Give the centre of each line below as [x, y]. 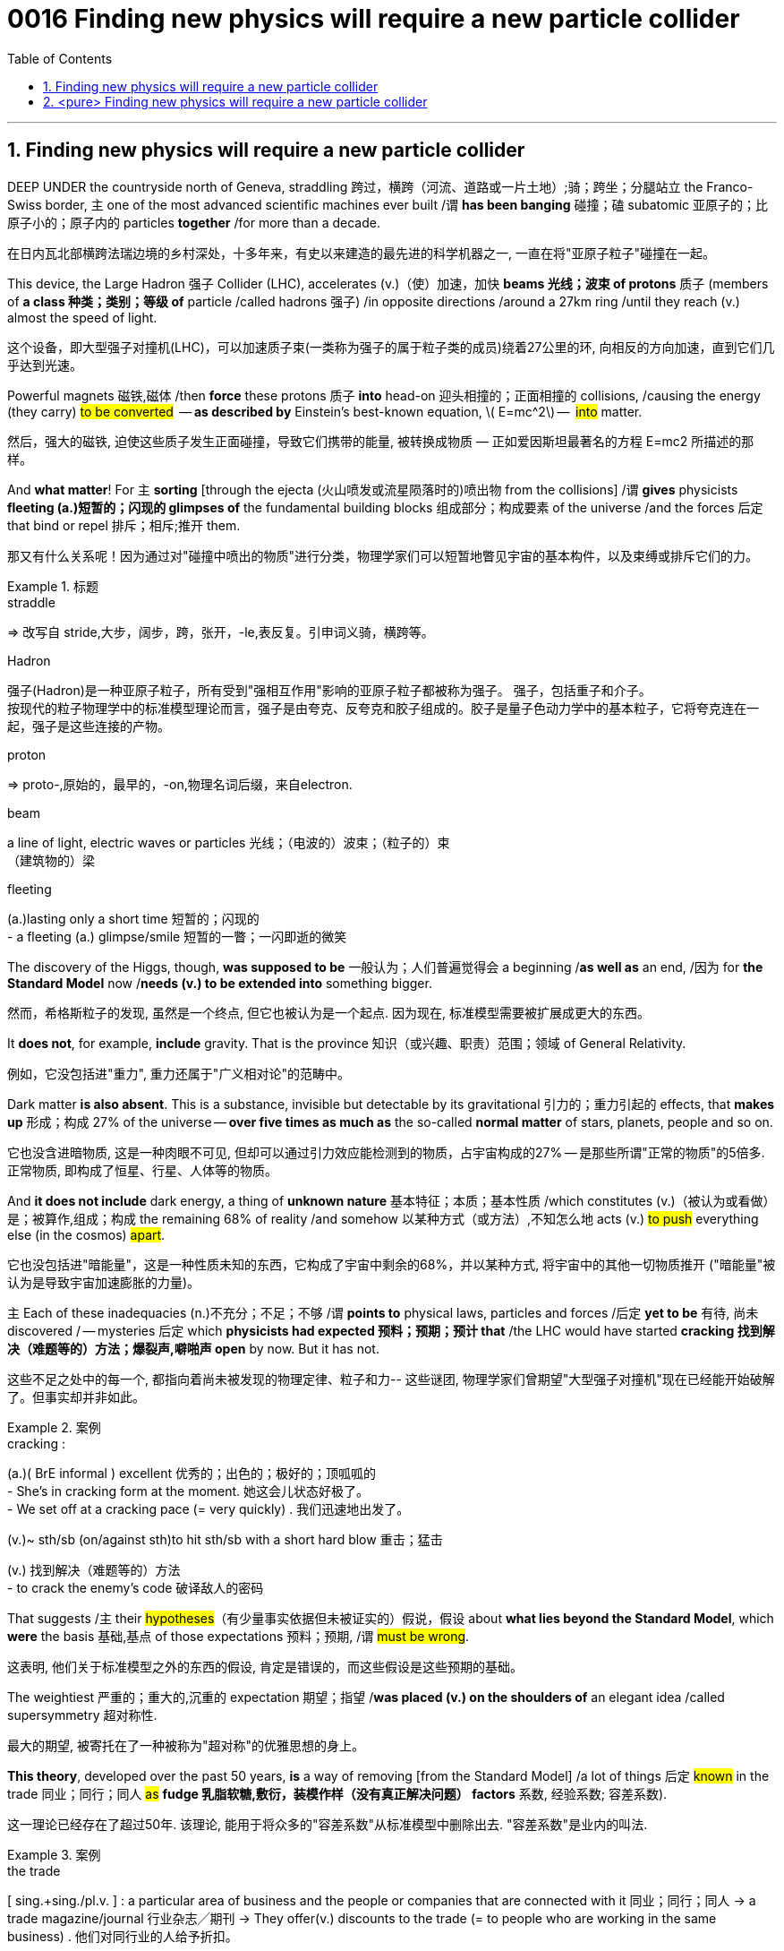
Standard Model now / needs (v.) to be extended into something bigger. [220, 983]
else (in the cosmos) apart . [86, 1234]
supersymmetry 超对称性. [82, 1715]
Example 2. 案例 [54, 1427]
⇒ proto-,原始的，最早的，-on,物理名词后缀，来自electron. [180, 784]
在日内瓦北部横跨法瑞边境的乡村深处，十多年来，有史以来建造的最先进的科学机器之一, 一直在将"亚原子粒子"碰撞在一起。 [362, 253]
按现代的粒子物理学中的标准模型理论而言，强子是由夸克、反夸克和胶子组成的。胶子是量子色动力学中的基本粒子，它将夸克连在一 [383, 708]
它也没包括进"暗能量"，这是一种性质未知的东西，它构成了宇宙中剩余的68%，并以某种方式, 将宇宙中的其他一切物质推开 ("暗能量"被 [392, 1264]
